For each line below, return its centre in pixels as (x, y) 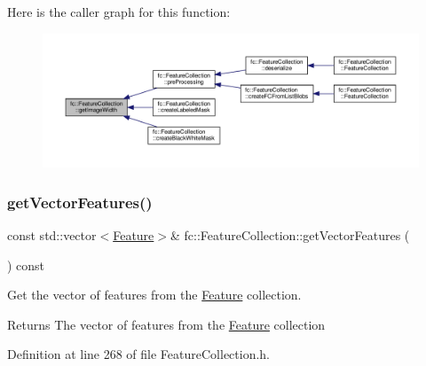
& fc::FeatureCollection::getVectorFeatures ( (290, 234)
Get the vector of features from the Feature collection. (154, 295)
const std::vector (52, 234)
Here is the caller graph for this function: (119, 12)
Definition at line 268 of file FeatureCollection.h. (139, 354)
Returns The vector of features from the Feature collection (166, 324)
